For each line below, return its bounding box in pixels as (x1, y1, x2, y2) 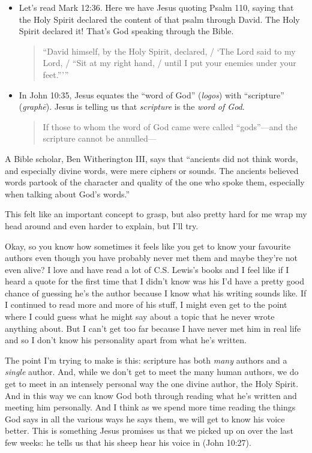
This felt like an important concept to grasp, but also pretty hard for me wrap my (5, 208, 307, 220)
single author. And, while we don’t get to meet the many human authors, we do (5, 365, 299, 378)
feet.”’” (43, 68, 69, 80)
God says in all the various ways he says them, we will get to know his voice (5, 412, 285, 425)
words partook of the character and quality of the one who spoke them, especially (5, 176, 305, 188)
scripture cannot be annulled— (43, 132, 157, 145)
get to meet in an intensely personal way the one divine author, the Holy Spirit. (5, 377, 299, 390)
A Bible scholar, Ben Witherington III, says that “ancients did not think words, (5, 152, 298, 164)
